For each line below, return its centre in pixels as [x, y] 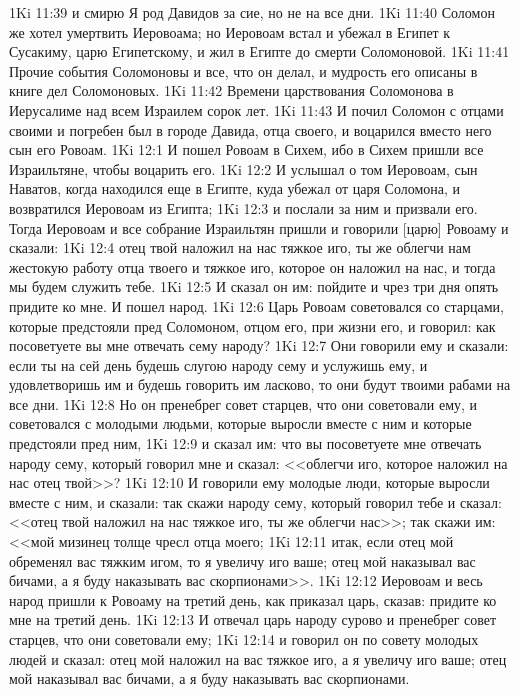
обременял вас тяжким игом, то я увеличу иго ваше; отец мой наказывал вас [242, 560]
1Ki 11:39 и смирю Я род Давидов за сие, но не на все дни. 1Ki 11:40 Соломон [252, 12]
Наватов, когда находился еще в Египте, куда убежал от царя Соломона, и [235, 188]
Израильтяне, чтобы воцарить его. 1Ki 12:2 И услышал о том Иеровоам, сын [243, 168]
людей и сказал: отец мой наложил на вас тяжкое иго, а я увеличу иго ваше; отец [258, 658]
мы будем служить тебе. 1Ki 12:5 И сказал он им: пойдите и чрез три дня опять [254, 286]
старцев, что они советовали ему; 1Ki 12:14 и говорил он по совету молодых [244, 639]
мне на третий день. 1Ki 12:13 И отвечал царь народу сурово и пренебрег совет [253, 619]
